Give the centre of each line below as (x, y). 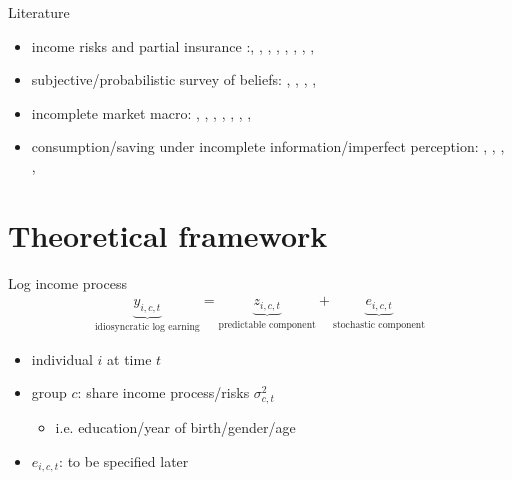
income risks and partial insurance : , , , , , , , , (173, 45)
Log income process (67, 282)
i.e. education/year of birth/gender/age (175, 427)
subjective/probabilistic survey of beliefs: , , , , (174, 79)
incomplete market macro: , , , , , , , (141, 112)
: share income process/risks (163, 392)
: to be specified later (124, 460)
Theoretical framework (168, 234)
